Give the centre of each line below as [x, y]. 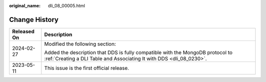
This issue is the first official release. [87, 68]
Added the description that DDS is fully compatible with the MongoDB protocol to [138, 52]
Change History [34, 20]
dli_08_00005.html [67, 6]
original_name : [25, 6]
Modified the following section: [80, 44]
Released [23, 31]
